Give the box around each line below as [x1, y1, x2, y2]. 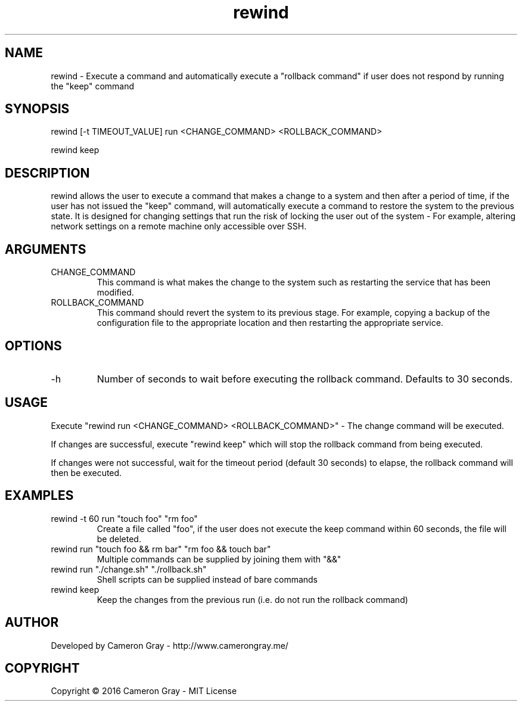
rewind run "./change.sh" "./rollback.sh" [51, 564, 207, 574]
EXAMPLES [5, 488, 74, 503]
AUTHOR [5, 615, 59, 630]
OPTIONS [5, 338, 62, 353]
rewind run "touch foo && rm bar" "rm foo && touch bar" [51, 543, 271, 554]
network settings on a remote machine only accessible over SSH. [51, 221, 307, 232]
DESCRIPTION [5, 165, 90, 181]
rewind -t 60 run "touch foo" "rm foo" [51, 513, 198, 524]
